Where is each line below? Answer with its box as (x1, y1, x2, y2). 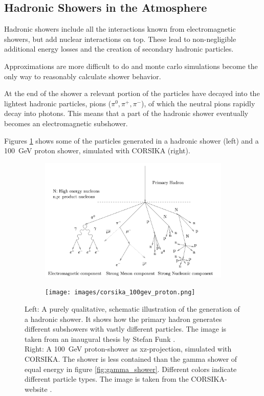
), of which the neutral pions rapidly (141, 98, 255, 108)
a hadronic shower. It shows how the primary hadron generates (25, 313, 222, 324)
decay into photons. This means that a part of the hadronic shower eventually (4, 108, 249, 119)
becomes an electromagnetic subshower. (4, 118, 128, 128)
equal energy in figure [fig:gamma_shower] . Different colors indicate (25, 363, 237, 374)
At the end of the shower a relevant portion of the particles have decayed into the (4, 88, 260, 99)
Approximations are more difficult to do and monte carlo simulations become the (4, 60, 258, 71)
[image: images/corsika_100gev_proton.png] (45, 289, 195, 296)
